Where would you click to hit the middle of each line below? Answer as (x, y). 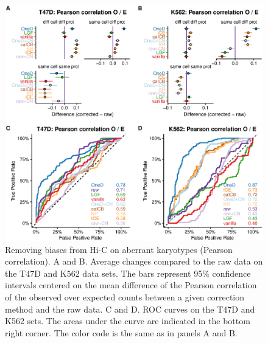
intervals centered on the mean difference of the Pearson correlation (131, 285)
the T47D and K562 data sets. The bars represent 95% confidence (128, 273)
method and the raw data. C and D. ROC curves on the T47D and (130, 309)
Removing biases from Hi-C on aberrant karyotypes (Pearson (119, 249)
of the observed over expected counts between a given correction (125, 296)
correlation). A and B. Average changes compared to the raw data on (134, 261)
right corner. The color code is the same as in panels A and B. (121, 332)
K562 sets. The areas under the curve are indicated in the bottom (128, 321)
